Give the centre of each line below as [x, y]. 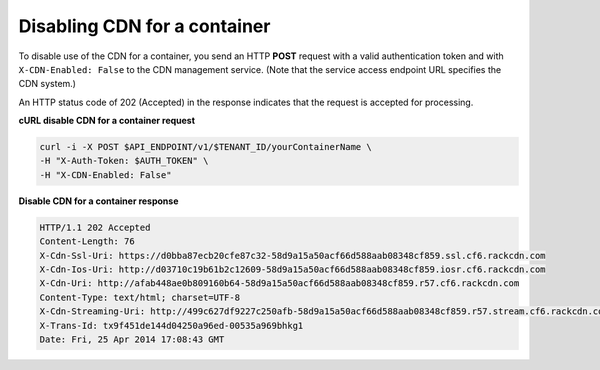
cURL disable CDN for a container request [106, 121]
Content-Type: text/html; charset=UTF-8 [139, 297]
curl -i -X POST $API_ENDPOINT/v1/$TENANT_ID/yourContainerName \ [205, 147]
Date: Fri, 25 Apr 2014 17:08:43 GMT [132, 339]
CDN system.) [47, 84]
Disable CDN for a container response [98, 201]
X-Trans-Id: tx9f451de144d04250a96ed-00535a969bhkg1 [171, 325]
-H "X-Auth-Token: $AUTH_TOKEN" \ [124, 161]
